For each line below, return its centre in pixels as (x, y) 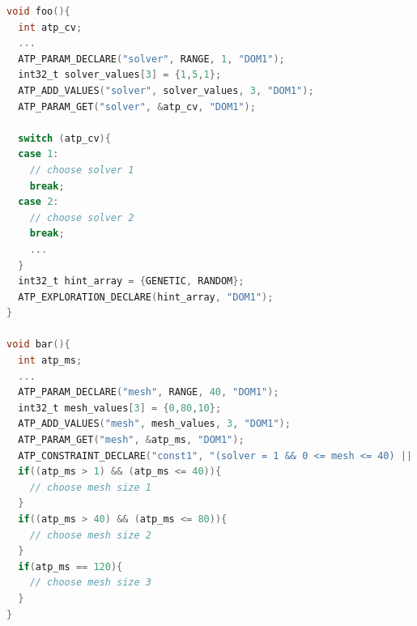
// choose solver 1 (82, 170)
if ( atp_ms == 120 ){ (70, 566)
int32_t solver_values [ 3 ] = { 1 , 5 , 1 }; (120, 75)
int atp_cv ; (50, 27)
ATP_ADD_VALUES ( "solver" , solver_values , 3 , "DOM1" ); (166, 90)
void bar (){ (38, 345)
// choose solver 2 (82, 217)
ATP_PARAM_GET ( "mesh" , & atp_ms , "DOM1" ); (131, 440)
